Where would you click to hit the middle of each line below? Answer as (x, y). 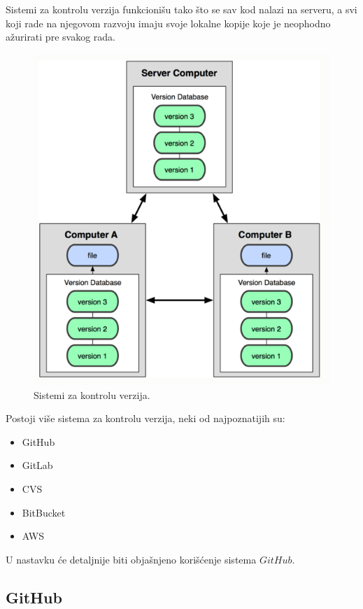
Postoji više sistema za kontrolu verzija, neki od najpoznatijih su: (145, 418)
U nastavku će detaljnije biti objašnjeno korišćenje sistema (131, 559)
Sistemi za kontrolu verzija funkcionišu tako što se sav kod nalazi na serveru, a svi (181, 9)
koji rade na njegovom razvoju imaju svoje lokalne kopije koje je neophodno (168, 23)
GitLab (37, 465)
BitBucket (44, 512)
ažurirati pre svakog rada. (60, 37)
